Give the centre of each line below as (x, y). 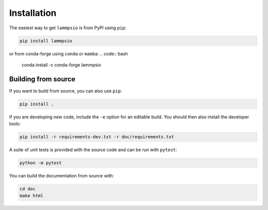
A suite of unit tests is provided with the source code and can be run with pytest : (93, 150)
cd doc (28, 189)
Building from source (42, 79)
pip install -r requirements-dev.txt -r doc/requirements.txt (97, 137)
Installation (33, 13)
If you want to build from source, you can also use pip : (66, 91)
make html (32, 196)
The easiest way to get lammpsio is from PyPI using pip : (68, 28)
